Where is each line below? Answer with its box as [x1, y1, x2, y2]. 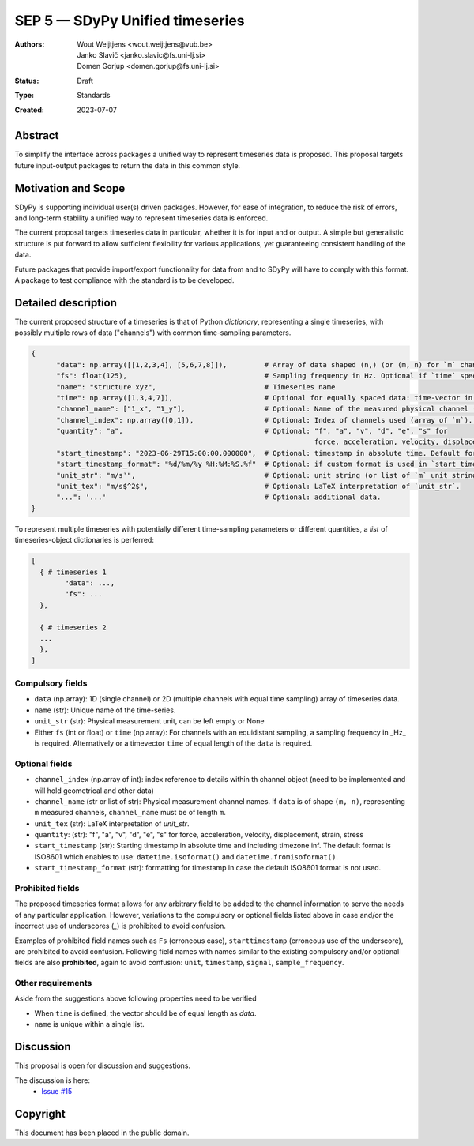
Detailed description [14, 296, 118, 310]
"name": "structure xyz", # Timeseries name [56, 382, 336, 391]
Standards [77, 91, 111, 100]
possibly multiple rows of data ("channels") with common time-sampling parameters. [14, 328, 292, 337]
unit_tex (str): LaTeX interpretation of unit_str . [34, 818, 190, 829]
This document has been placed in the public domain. [14, 1128, 190, 1137]
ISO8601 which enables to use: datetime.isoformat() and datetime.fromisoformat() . [34, 851, 339, 861]
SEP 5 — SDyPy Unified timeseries [14, 12, 245, 29]
